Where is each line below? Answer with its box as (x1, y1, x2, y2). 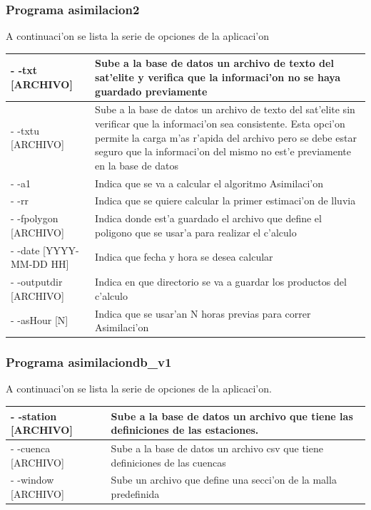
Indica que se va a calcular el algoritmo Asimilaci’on (95, 175, 323, 190)
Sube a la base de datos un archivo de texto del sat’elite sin (95, 102, 355, 117)
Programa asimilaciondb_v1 (6, 353, 172, 371)
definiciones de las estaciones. (111, 422, 259, 437)
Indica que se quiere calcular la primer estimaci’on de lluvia (95, 193, 356, 208)
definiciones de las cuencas (111, 454, 226, 469)
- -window (11, 472, 54, 487)
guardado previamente (95, 83, 208, 98)
